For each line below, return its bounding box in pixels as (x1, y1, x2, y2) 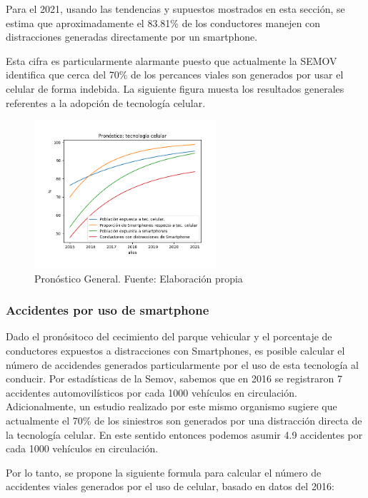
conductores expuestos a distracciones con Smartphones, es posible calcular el (6, 342, 345, 357)
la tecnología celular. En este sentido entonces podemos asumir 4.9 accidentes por (6, 427, 363, 442)
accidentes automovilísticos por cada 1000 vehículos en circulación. (6, 385, 297, 400)
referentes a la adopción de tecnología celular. (6, 95, 206, 110)
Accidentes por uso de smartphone (6, 301, 209, 319)
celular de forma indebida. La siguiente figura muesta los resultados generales (6, 81, 344, 96)
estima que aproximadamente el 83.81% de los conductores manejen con (6, 15, 321, 30)
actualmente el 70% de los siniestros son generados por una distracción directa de (6, 412, 362, 427)
